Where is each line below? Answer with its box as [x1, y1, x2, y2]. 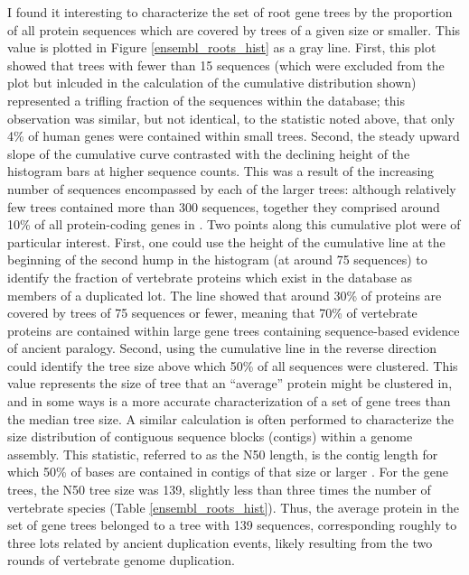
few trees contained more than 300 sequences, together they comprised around [7, 197, 440, 216]
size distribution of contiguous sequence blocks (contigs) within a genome [7, 427, 413, 446]
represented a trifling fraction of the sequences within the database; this [7, 90, 405, 109]
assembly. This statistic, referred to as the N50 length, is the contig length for [7, 444, 438, 463]
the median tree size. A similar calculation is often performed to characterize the [7, 409, 454, 428]
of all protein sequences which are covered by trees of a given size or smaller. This [7, 20, 461, 39]
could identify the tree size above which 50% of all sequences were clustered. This [7, 356, 458, 375]
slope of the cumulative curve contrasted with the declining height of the [7, 144, 410, 162]
